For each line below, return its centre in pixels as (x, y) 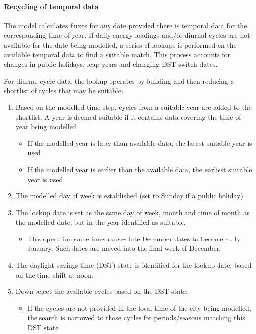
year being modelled (46, 126)
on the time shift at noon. (55, 274)
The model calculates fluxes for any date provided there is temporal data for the (126, 25)
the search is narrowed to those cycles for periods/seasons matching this (136, 317)
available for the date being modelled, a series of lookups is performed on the (120, 44)
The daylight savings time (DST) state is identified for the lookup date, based (133, 265)
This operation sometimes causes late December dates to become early (134, 238)
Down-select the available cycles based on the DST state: (102, 291)
